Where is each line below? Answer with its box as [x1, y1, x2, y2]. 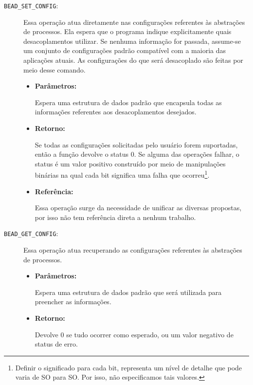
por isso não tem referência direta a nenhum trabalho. [35, 212, 196, 222]
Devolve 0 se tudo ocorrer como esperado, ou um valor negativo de [35, 329, 234, 339]
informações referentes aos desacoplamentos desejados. [35, 107, 197, 117]
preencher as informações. [35, 296, 111, 307]
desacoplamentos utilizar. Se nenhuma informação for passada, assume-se [23, 36, 241, 46]
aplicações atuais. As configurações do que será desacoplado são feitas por [23, 55, 243, 65]
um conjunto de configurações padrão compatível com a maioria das [23, 45, 226, 55]
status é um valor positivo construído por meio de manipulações [35, 158, 226, 168]
